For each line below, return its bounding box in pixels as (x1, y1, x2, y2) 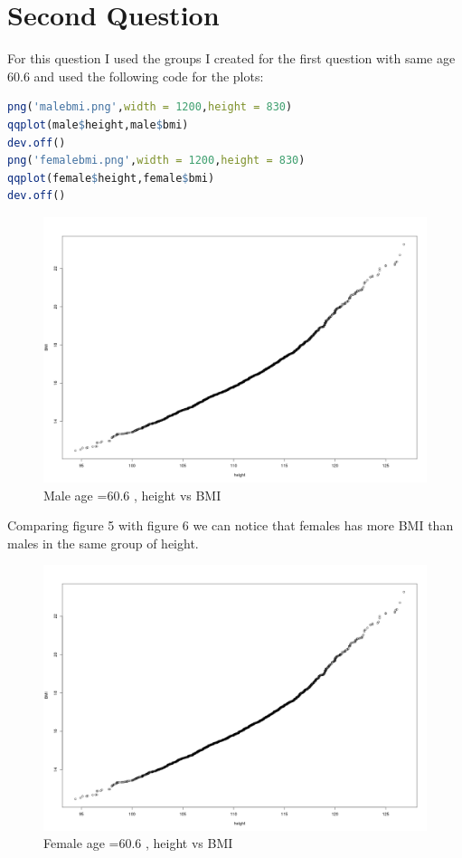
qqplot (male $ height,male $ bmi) (7, 118, 189, 131)
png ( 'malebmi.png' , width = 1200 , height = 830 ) (7, 100, 293, 114)
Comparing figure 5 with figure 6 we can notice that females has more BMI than (7, 516, 454, 535)
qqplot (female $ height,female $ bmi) (7, 171, 215, 185)
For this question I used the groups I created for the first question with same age (7, 49, 456, 68)
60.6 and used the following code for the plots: (7, 66, 264, 85)
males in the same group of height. (7, 533, 199, 552)
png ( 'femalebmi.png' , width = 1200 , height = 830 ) (7, 154, 306, 167)
